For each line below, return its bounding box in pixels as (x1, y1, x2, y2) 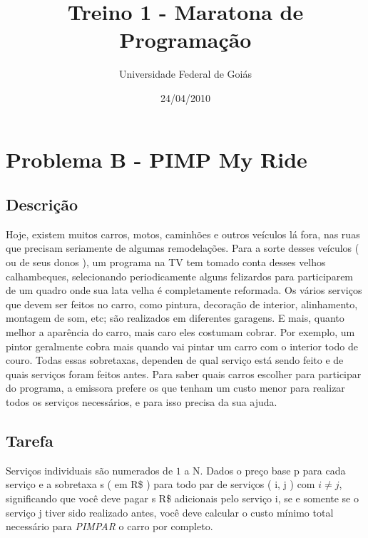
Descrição (6, 193, 78, 215)
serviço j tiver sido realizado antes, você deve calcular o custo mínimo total (6, 504, 334, 519)
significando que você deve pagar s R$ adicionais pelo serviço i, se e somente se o (6, 491, 359, 505)
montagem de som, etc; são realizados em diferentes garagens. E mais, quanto (6, 310, 344, 325)
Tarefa (6, 430, 53, 451)
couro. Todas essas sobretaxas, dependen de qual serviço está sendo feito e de (6, 352, 344, 367)
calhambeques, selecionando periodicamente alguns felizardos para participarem (6, 268, 354, 283)
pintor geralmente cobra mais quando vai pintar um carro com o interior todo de (6, 338, 358, 353)
